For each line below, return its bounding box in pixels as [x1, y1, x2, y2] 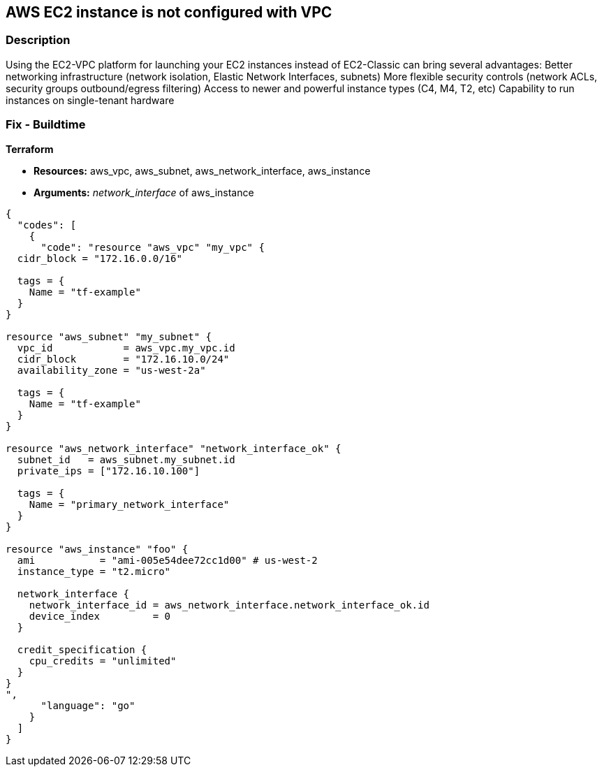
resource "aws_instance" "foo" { [6, 543, 189, 555]
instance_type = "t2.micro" [17, 565, 171, 577]
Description [6, 33, 71, 48]
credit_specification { [17, 643, 147, 655]
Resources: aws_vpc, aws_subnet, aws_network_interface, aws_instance [34, 164, 371, 177]
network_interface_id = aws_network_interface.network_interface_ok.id [29, 599, 430, 611]
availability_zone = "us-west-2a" [17, 364, 206, 376]
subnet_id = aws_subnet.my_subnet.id [17, 453, 235, 465]
